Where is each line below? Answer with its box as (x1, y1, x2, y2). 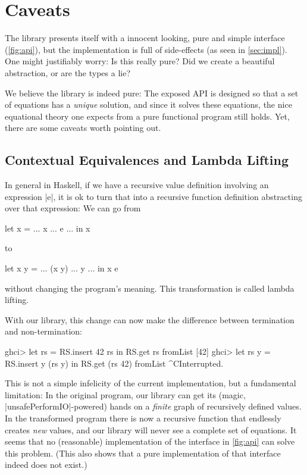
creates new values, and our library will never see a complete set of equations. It (5, 423, 297, 436)
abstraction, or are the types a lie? (5, 66, 131, 79)
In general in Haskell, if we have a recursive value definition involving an (5, 179, 269, 191)
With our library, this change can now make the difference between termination (5, 313, 295, 326)
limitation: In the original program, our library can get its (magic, (5, 388, 246, 401)
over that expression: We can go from (5, 202, 141, 214)
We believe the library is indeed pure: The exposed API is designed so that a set (5, 86, 299, 99)
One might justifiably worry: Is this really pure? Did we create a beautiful (5, 55, 275, 67)
